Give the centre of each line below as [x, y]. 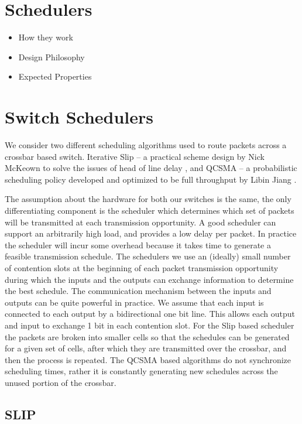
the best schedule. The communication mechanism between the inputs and [138, 291]
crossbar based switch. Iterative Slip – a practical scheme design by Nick [135, 156]
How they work [46, 37]
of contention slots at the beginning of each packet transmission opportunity [142, 267]
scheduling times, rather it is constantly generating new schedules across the [141, 371]
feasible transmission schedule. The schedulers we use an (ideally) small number [148, 256]
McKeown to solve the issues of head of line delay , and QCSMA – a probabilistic [151, 168]
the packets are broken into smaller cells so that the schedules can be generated [147, 336]
